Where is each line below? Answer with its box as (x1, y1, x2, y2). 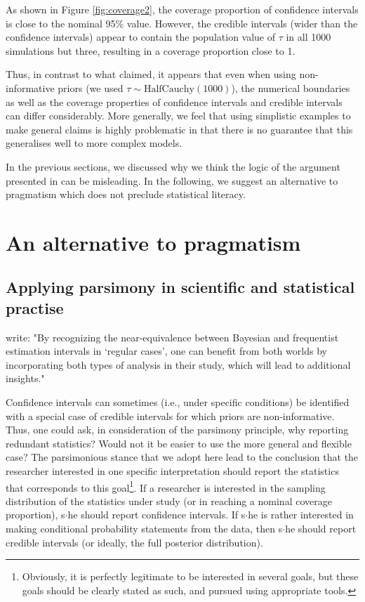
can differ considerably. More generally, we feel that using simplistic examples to (6, 108, 351, 123)
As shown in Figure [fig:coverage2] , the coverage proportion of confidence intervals (6, 2, 359, 16)
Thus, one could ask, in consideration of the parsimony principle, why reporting (6, 422, 349, 437)
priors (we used (58, 80, 124, 95)
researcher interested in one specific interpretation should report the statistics (6, 464, 339, 478)
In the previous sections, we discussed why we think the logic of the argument (6, 159, 340, 174)
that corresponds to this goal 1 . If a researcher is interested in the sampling (6, 478, 326, 495)
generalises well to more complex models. (6, 136, 182, 150)
